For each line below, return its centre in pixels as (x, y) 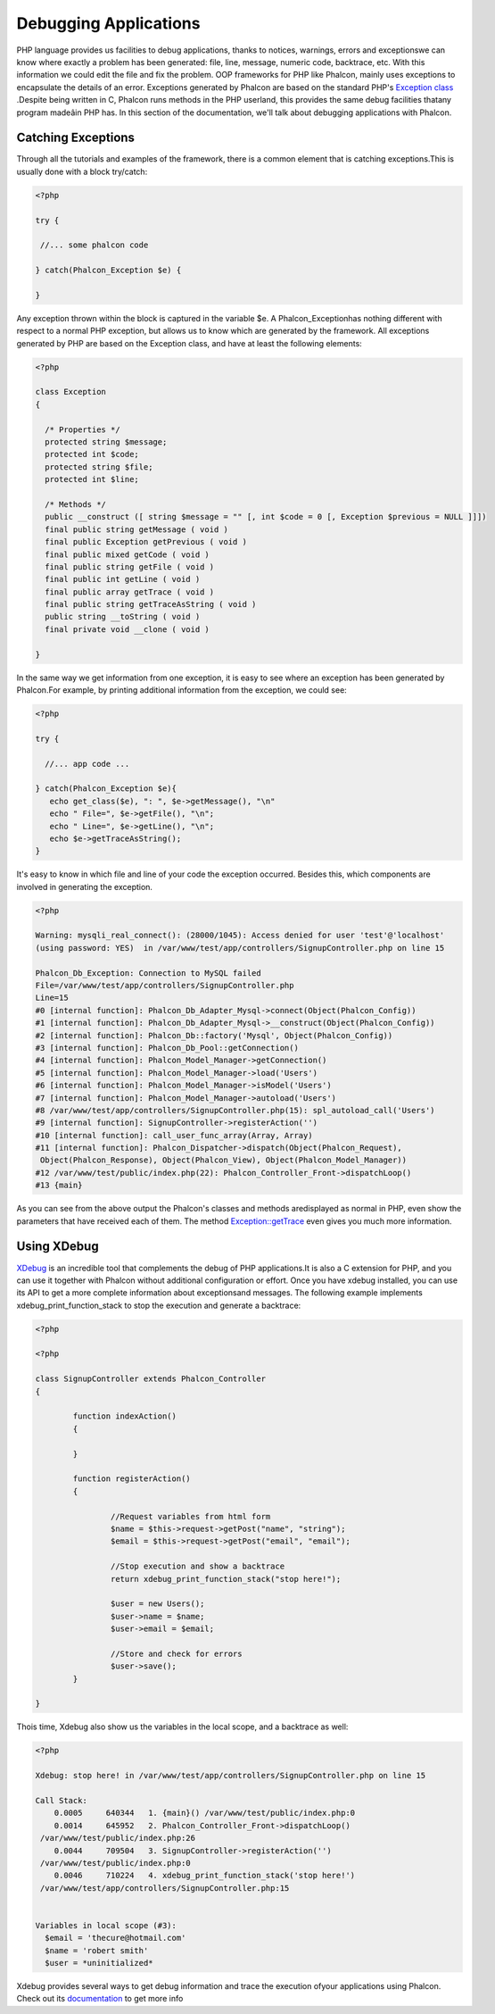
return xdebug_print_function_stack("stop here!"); (226, 1579)
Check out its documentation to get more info (100, 1999)
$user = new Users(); (157, 1604)
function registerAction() (132, 1479)
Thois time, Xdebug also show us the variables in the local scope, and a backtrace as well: (182, 1727)
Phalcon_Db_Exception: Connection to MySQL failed (148, 973)
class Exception (71, 392)
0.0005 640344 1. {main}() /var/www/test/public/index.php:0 (205, 1813)
